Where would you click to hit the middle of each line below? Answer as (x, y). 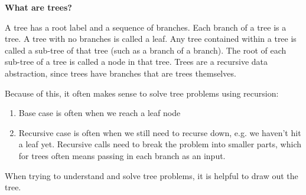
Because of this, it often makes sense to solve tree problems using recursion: (142, 93)
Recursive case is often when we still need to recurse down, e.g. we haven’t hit (160, 132)
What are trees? (38, 7)
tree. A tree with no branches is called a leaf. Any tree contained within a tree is (151, 39)
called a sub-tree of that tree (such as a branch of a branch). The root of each (146, 50)
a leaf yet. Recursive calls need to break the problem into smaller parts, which (160, 144)
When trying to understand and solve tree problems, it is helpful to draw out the (152, 175)
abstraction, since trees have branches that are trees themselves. (121, 73)
